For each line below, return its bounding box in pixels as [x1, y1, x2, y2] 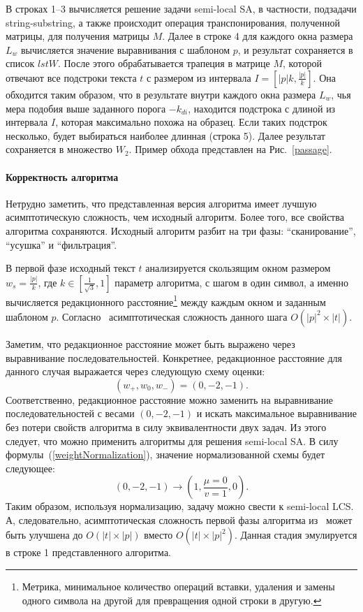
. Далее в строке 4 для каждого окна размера [162, 29, 353, 43]
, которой [283, 56, 322, 71]
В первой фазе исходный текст [6, 261, 135, 275]
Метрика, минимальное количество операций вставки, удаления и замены [22, 579, 335, 594]
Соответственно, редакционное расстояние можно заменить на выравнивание [6, 392, 334, 407]
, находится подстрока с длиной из [188, 101, 336, 115]
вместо [144, 527, 173, 542]
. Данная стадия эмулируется [235, 527, 357, 542]
